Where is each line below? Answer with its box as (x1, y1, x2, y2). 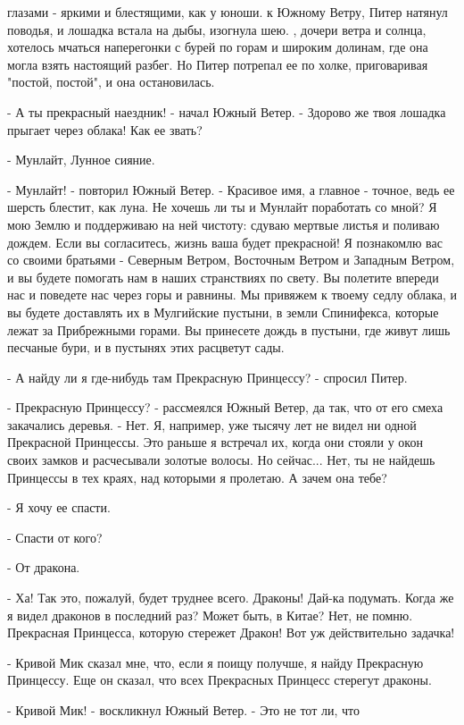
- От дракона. (7, 558, 80, 577)
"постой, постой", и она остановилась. (7, 72, 215, 91)
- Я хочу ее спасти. (7, 498, 111, 517)
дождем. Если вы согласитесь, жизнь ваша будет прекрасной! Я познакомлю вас (7, 232, 443, 251)
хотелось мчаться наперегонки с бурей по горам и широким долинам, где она (7, 38, 428, 56)
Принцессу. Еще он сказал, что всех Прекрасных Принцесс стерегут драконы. (7, 670, 432, 689)
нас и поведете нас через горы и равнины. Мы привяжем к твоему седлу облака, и (7, 285, 458, 304)
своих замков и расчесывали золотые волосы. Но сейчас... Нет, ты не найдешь (7, 451, 435, 469)
